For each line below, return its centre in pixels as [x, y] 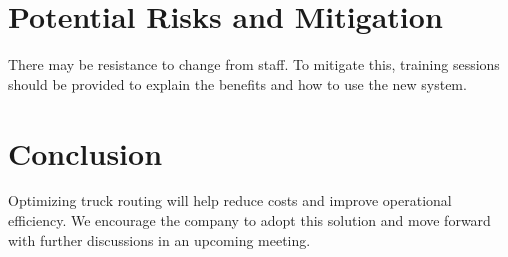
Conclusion [85, 152]
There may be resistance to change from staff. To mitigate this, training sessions [254, 64]
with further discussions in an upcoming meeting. [159, 239]
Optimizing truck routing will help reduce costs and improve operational [230, 200]
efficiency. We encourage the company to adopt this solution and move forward [249, 220]
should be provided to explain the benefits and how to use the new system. [237, 83]
